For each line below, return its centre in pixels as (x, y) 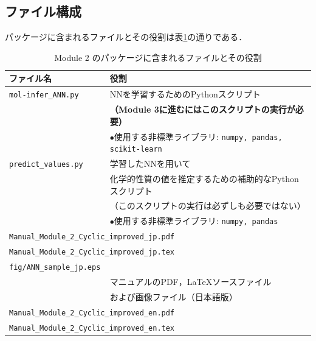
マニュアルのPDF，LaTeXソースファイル (191, 281)
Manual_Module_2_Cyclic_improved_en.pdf (92, 313)
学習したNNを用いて (150, 163)
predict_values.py (46, 165)
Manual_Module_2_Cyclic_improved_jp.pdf (92, 237)
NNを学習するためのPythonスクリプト (185, 94)
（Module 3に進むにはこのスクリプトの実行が (202, 109)
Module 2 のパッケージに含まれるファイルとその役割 (158, 57)
